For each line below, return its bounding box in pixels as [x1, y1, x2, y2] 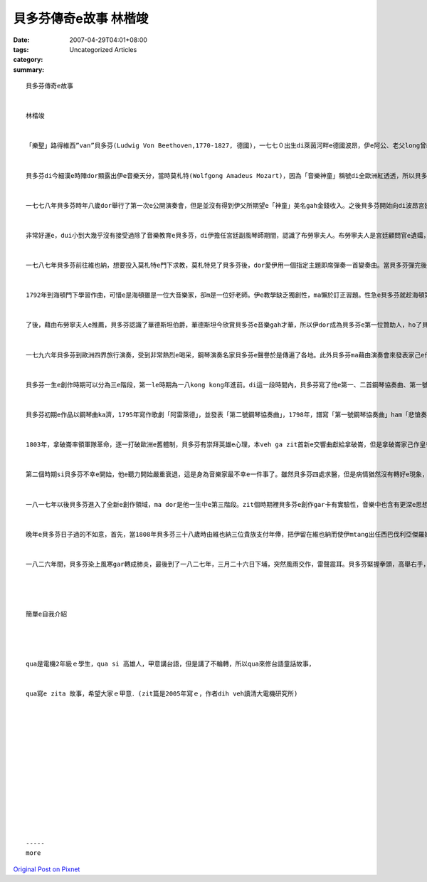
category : [13, 56, 43, 64]
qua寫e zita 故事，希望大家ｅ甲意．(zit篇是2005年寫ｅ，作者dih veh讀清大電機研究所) [26, 689, 298, 698]
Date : [13, 36, 30, 44]
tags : [13, 45, 29, 53]
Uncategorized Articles [69, 45, 137, 53]
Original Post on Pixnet [13, 865, 80, 873]
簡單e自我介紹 [26, 609, 68, 618]
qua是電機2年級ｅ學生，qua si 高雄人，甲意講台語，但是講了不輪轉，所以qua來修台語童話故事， [26, 659, 315, 668]
